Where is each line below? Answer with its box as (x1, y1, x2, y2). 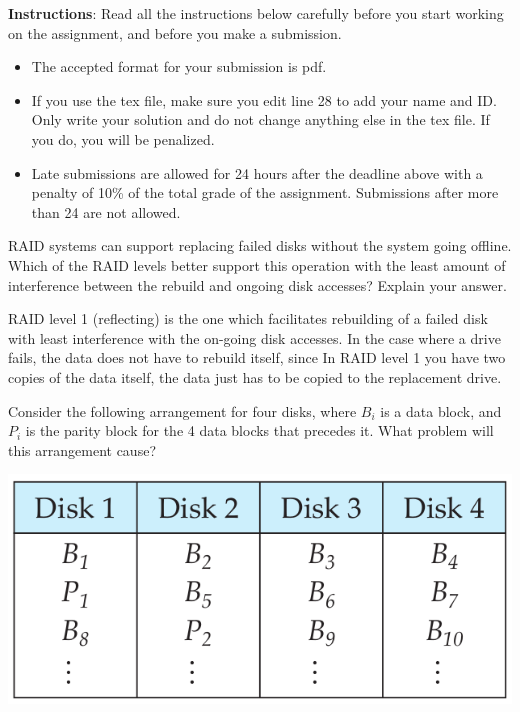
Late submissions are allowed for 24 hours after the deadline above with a (31, 162, 483, 183)
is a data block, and (380, 400, 502, 421)
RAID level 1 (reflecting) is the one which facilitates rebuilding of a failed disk (8, 308, 488, 329)
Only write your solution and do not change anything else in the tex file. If (31, 109, 490, 130)
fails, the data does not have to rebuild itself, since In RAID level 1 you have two (8, 347, 506, 368)
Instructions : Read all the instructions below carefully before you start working (8, 3, 504, 23)
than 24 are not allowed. (31, 201, 181, 222)
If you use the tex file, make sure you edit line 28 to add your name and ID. (31, 89, 497, 110)
